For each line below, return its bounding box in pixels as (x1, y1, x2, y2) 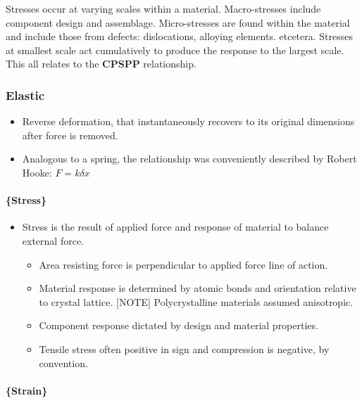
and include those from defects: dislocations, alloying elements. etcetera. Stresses (6, 29, 354, 44)
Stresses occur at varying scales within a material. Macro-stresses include (6, 1, 321, 15)
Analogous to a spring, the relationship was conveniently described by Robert (22, 151, 357, 166)
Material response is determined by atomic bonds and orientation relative (39, 281, 356, 295)
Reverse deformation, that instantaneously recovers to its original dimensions (22, 114, 355, 129)
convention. (39, 355, 88, 370)
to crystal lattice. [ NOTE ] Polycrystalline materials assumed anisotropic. (39, 294, 354, 309)
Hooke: (22, 165, 52, 179)
